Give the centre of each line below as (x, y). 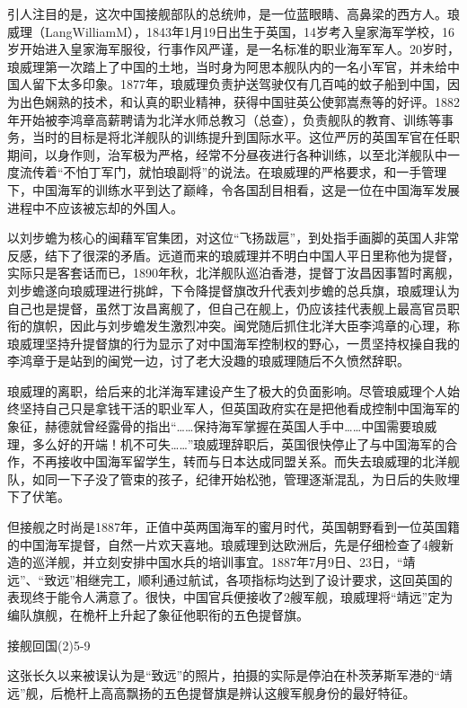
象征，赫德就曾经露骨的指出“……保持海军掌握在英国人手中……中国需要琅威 (222, 426)
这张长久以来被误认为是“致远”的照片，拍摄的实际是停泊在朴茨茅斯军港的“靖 (230, 675)
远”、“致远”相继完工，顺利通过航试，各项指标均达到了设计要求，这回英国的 (230, 579)
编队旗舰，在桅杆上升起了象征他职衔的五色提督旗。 (158, 615)
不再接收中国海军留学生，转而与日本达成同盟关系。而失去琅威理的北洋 (239, 461)
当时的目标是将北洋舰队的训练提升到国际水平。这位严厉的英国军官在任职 (246, 137)
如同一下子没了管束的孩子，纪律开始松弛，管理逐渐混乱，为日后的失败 (239, 478)
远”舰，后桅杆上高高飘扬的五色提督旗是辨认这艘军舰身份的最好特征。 (211, 692)
